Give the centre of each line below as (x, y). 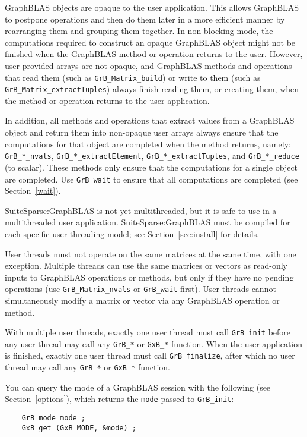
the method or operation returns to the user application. (107, 100)
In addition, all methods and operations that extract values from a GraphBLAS (150, 120)
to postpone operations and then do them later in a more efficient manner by (145, 19)
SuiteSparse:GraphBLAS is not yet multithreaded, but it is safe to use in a (141, 210)
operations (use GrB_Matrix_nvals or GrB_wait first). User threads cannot (140, 289)
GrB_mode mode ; (54, 418)
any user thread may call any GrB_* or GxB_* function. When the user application (154, 343)
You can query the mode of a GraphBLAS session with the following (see (138, 387)
